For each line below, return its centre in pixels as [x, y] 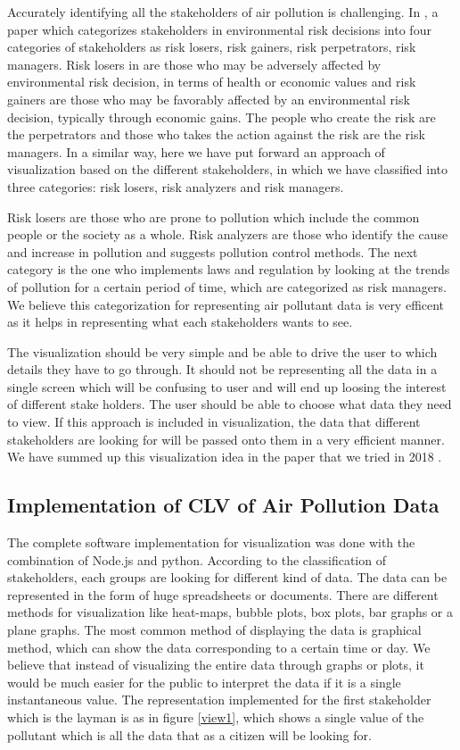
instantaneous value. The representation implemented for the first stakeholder [219, 700]
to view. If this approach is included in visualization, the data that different [214, 422]
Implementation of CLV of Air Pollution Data [223, 505]
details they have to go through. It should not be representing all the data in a [222, 369]
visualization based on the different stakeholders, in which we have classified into [228, 169]
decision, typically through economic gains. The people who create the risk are [222, 117]
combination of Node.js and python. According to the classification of [197, 559]
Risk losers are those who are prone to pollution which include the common [214, 217]
